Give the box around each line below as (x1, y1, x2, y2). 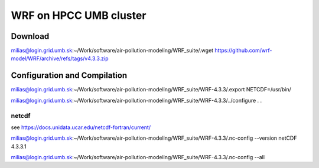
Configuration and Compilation (11, 71, 128, 81)
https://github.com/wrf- (214, 47, 272, 54)
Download (11, 31, 50, 41)
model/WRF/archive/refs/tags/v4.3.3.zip (11, 55, 109, 62)
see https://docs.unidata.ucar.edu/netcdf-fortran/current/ (11, 124, 151, 131)
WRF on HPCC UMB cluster (11, 9, 147, 22)
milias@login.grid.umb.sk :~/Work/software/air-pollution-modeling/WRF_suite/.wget (11, 47, 214, 54)
